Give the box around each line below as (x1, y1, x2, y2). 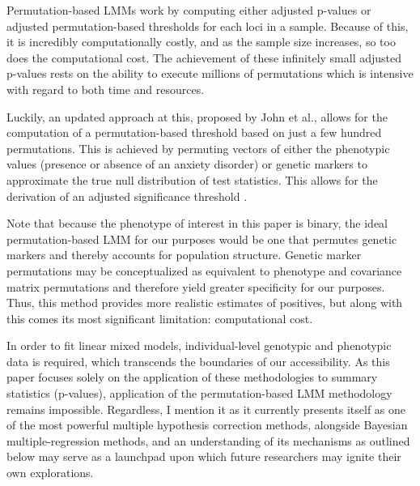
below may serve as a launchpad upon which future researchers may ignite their (6, 448, 401, 465)
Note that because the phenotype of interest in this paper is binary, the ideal (6, 215, 388, 232)
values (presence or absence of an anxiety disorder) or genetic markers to (6, 156, 367, 173)
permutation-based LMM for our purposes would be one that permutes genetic (6, 230, 397, 247)
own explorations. (6, 464, 94, 481)
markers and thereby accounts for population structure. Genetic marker (6, 246, 362, 263)
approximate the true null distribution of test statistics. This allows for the (6, 171, 378, 188)
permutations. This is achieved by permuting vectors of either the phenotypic (6, 139, 390, 156)
